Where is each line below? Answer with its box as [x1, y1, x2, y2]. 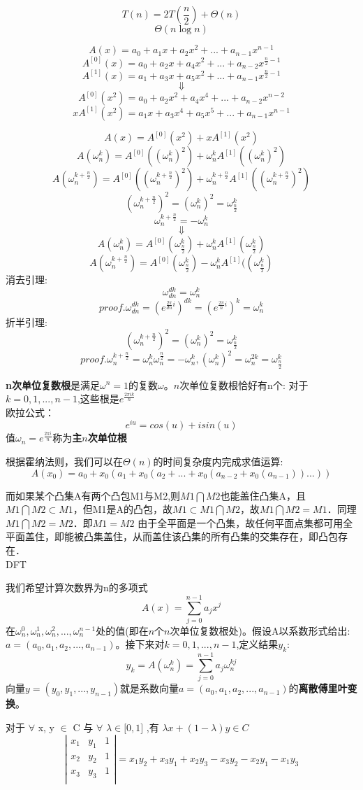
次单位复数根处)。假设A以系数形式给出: [170, 623, 350, 637]
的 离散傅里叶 [288, 681, 348, 696]
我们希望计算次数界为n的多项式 [6, 580, 148, 595]
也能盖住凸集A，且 [220, 488, 306, 502]
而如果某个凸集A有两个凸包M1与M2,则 [6, 488, 181, 502]
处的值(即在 [96, 623, 149, 637]
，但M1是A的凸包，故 [73, 502, 173, 516]
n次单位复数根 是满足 [6, 377, 100, 392]
